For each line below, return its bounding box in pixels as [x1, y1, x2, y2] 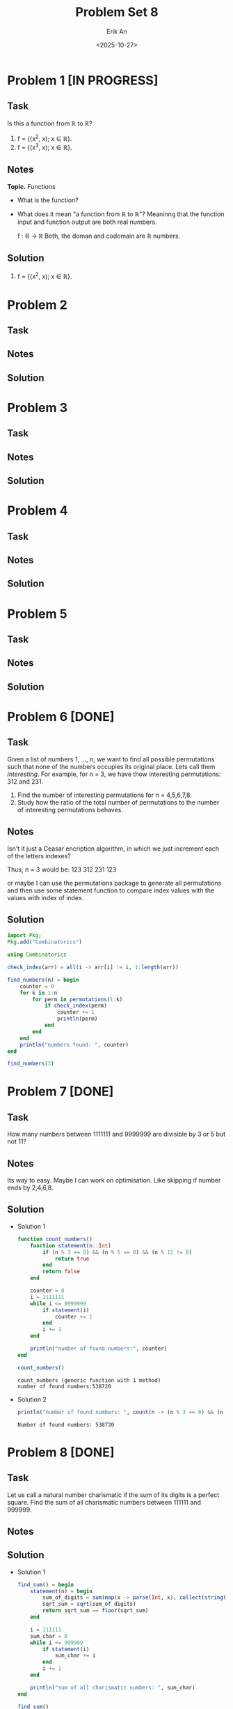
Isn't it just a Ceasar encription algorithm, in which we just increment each [7, 844, 220, 853]
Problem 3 [7, 400, 68, 416]
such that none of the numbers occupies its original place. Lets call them [7, 762, 216, 770]
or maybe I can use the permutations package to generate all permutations [7, 879, 222, 887]
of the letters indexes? [7, 851, 71, 860]
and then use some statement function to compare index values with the [7, 886, 215, 895]
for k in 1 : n [19, 989, 58, 996]
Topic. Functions [7, 182, 56, 190]
